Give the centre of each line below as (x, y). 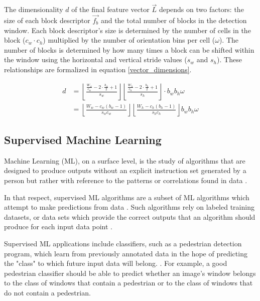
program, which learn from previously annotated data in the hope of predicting (126, 253)
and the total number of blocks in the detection (174, 20)
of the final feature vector (110, 9)
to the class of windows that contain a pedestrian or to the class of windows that (128, 283)
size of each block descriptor (47, 20)
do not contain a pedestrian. (47, 292)
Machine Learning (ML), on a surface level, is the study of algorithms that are (125, 160)
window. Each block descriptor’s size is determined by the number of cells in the (127, 30)
